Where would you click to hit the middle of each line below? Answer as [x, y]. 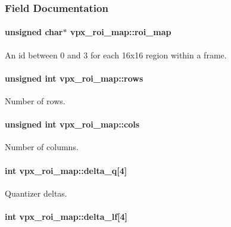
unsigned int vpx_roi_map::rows [74, 78]
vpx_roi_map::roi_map [121, 32]
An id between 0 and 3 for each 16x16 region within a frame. [116, 55]
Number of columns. [42, 147]
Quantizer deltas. [36, 193]
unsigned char [34, 32]
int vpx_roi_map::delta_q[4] [66, 170]
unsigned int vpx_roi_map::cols [72, 124]
